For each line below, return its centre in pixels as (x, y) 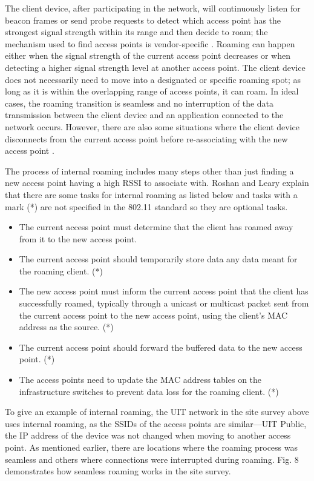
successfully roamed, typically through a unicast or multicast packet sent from (164, 303)
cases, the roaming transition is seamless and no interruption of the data (139, 103)
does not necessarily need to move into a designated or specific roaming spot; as (153, 79)
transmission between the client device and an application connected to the (144, 115)
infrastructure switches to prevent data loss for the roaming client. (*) (149, 391)
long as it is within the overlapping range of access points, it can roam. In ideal (152, 91)
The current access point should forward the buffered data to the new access (161, 347)
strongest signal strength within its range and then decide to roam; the (136, 32)
